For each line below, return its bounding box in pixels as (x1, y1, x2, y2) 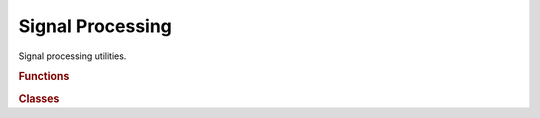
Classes (18, 91, 60, 105)
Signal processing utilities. (18, 50, 127, 62)
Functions (18, 70, 70, 84)
